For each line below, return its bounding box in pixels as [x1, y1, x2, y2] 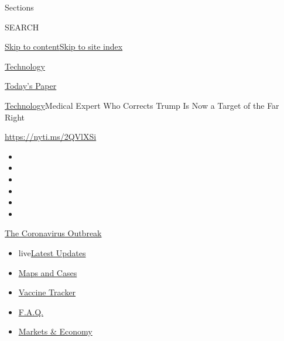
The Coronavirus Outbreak [5, 227, 102, 239]
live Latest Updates [18, 246, 86, 259]
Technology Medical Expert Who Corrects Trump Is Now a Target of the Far [5, 99, 279, 111]
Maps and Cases [18, 266, 77, 278]
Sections [5, 1, 34, 13]
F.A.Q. [18, 305, 44, 318]
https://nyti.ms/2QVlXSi [5, 130, 97, 143]
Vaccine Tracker [18, 286, 76, 298]
